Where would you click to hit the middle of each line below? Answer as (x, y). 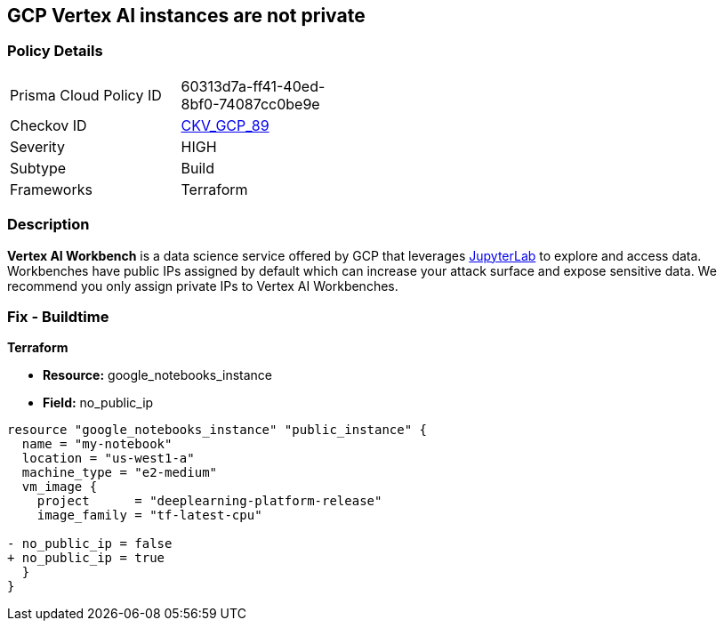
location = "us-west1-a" (108, 459)
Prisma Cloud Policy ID (86, 95)
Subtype (38, 168)
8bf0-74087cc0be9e (250, 104)
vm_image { (60, 487)
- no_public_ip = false (90, 544)
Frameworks (51, 189)
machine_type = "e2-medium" (120, 473)
